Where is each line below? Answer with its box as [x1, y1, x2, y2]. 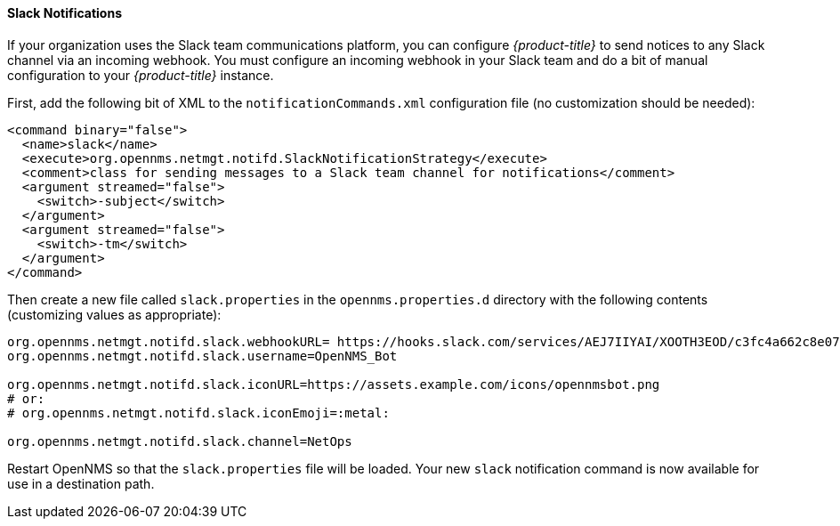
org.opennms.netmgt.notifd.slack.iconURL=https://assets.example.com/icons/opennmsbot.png [7, 376, 660, 392]
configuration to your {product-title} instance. [7, 67, 274, 83]
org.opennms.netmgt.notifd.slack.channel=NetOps [7, 433, 352, 449]
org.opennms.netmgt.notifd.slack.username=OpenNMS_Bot [7, 348, 398, 363]
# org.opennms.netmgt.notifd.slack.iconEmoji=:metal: [7, 405, 390, 420]
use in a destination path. [7, 475, 155, 491]
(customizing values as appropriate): [7, 306, 222, 322]
